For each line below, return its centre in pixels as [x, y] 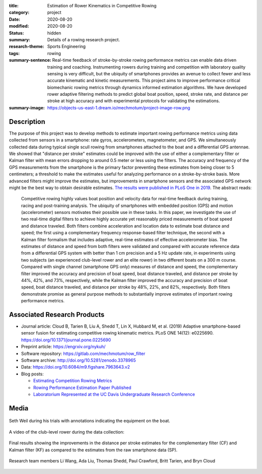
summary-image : [27, 107]
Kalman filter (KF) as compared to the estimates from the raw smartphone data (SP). [93, 450]
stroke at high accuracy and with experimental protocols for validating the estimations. [134, 101]
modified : [19, 26]
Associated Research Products [57, 314]
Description [27, 122]
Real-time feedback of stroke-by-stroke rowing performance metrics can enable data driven [144, 60]
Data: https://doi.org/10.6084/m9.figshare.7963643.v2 [76, 367]
